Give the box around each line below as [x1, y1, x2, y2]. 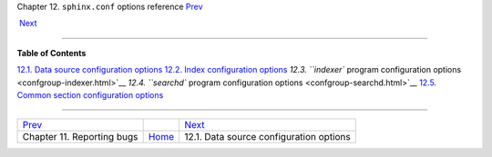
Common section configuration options [16, 89, 164, 100]
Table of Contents [16, 47, 87, 58]
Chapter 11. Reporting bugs [22, 131, 138, 143]
